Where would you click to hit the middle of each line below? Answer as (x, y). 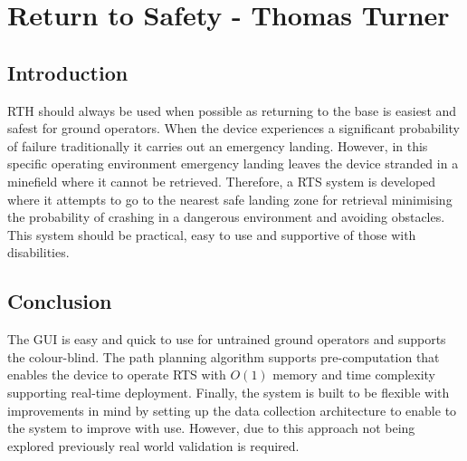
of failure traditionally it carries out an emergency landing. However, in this (218, 145)
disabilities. (38, 252)
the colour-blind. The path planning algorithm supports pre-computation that (224, 356)
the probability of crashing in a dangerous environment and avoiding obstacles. (226, 217)
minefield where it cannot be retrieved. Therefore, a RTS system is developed (222, 181)
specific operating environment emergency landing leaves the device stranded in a (233, 163)
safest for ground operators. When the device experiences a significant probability (233, 128)
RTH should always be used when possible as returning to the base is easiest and (232, 110)
